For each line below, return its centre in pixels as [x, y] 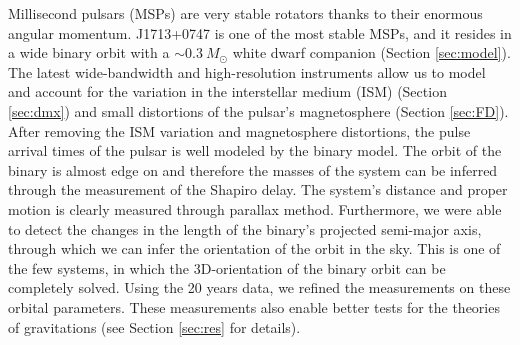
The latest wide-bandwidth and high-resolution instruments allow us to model [247, 71]
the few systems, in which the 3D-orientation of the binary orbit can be [227, 267]
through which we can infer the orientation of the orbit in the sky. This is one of [254, 248]
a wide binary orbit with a [89, 52]
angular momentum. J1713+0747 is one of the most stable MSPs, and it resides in [260, 32]
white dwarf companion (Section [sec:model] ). [371, 52]
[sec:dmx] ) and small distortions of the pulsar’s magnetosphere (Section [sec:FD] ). [258, 110]
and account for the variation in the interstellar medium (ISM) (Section [227, 91]
